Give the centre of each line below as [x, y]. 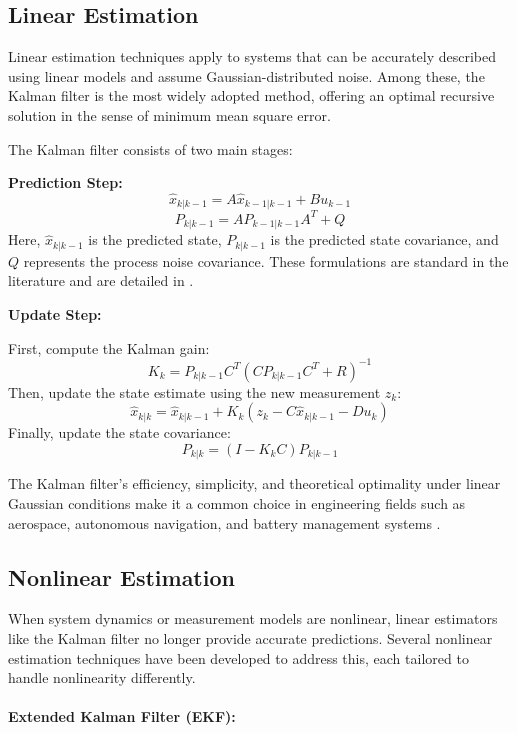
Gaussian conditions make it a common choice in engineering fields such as [237, 502]
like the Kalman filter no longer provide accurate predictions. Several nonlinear [250, 637]
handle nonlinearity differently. [102, 677]
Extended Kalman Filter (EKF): [122, 716]
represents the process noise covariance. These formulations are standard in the [266, 260]
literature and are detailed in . [101, 280]
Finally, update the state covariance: [119, 432]
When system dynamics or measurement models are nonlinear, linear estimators [253, 618]
